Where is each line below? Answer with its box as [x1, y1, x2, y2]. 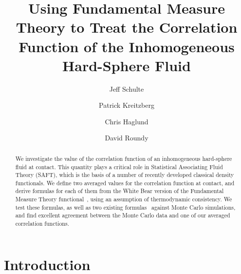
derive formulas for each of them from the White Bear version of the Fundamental [15, 187, 224, 195]
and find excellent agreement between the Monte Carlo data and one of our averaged [15, 211, 230, 219]
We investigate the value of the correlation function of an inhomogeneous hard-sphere [15, 154, 232, 162]
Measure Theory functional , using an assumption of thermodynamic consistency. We [15, 195, 232, 203]
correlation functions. [15, 219, 69, 228]
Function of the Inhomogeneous [19, 36, 235, 56]
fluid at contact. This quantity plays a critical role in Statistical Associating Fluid [15, 162, 223, 171]
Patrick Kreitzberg [99, 100, 154, 110]
